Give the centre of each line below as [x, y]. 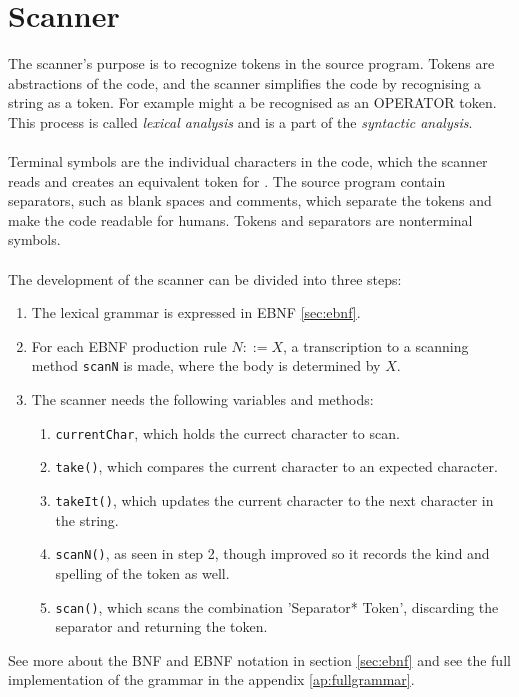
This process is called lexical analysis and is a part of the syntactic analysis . [240, 121]
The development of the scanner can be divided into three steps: [205, 278]
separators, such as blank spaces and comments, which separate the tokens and [250, 200]
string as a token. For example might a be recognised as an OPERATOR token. [252, 102]
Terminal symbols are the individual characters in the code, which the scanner [248, 161]
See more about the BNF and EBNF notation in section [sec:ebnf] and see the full [259, 659]
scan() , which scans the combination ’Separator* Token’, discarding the [277, 606]
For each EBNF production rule [129, 345]
